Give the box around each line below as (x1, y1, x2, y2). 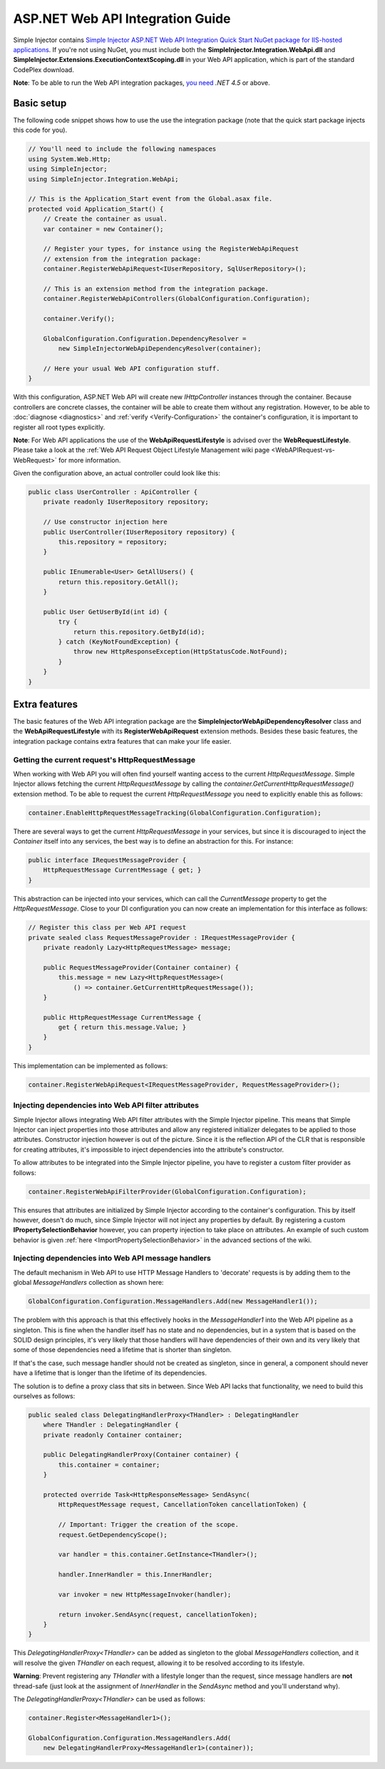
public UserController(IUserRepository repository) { (43, 528, 235, 536)
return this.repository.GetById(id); (73, 627, 205, 636)
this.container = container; (58, 1460, 160, 1469)
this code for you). (13, 125, 68, 135)
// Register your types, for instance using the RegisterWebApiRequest (43, 245, 299, 253)
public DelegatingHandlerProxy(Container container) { (43, 1451, 239, 1459)
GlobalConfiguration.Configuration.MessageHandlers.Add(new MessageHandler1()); (28, 1298, 318, 1306)
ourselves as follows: (13, 1391, 76, 1400)
